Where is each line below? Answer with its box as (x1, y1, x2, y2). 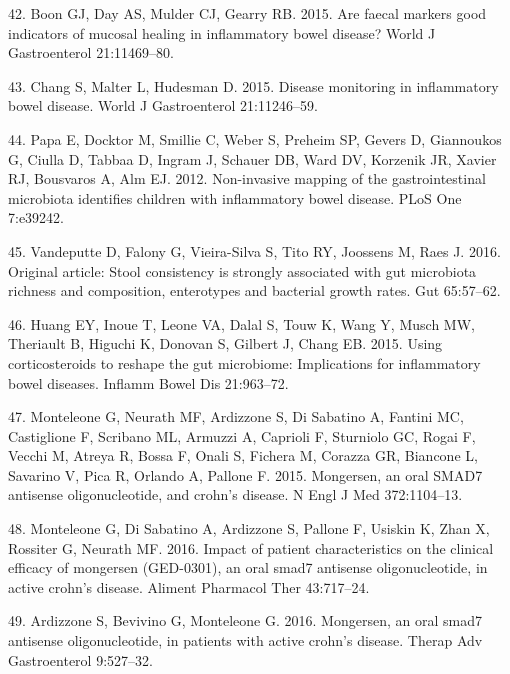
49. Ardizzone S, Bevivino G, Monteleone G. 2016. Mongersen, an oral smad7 (8, 610, 482, 631)
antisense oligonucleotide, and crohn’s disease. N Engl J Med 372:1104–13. (8, 484, 463, 505)
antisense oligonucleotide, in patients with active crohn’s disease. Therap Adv (8, 630, 483, 651)
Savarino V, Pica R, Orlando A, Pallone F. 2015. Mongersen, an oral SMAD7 (8, 464, 483, 485)
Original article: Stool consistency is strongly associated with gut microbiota (8, 260, 477, 281)
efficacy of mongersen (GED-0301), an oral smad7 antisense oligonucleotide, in (8, 557, 488, 578)
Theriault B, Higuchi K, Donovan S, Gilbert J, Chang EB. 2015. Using (8, 333, 443, 354)
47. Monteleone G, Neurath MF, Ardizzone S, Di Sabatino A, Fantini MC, (8, 406, 464, 427)
